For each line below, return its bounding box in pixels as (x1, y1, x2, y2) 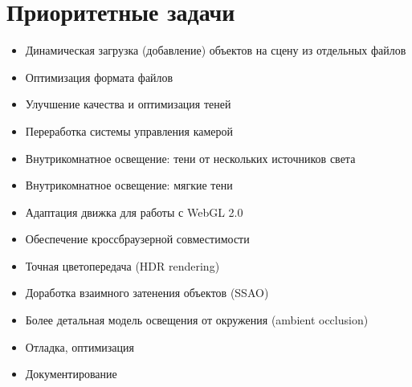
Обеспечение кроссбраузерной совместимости (25, 230, 250, 247)
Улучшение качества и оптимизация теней (25, 96, 231, 112)
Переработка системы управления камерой (25, 122, 234, 139)
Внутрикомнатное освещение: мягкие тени (25, 177, 233, 193)
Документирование (25, 365, 117, 382)
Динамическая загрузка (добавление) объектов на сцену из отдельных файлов (25, 42, 406, 59)
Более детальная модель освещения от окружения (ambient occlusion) (25, 312, 369, 328)
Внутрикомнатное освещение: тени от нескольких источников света (25, 149, 356, 166)
